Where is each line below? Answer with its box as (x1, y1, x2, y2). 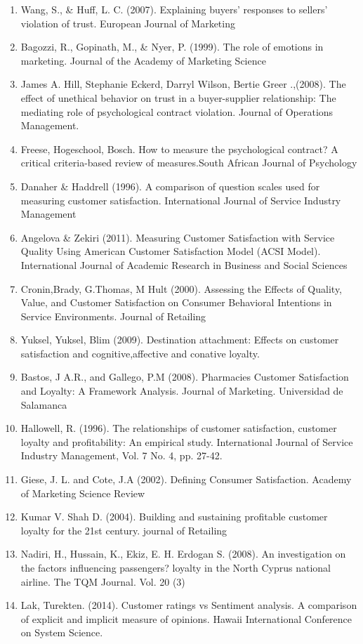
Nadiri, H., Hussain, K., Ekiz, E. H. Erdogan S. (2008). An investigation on (20, 546, 346, 561)
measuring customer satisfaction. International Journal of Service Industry (20, 192, 341, 207)
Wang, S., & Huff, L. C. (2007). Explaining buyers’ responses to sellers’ (20, 2, 328, 16)
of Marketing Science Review (20, 485, 145, 500)
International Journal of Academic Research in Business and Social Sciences (20, 257, 348, 272)
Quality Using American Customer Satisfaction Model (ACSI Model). (20, 244, 321, 258)
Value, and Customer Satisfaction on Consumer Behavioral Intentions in (20, 295, 332, 310)
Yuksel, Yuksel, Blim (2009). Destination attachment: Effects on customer (20, 332, 339, 347)
